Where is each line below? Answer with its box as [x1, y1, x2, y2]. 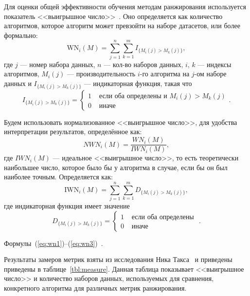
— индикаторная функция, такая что [84, 78, 192, 88]
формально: [4, 30, 38, 40]
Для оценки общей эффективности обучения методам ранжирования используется [4, 1, 247, 11]
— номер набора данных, [20, 59, 95, 69]
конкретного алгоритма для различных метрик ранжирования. [4, 283, 187, 293]
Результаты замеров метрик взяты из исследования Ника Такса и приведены [4, 254, 232, 264]
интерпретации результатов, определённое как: [4, 126, 142, 137]
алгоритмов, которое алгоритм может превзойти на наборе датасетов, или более [4, 20, 240, 31]
